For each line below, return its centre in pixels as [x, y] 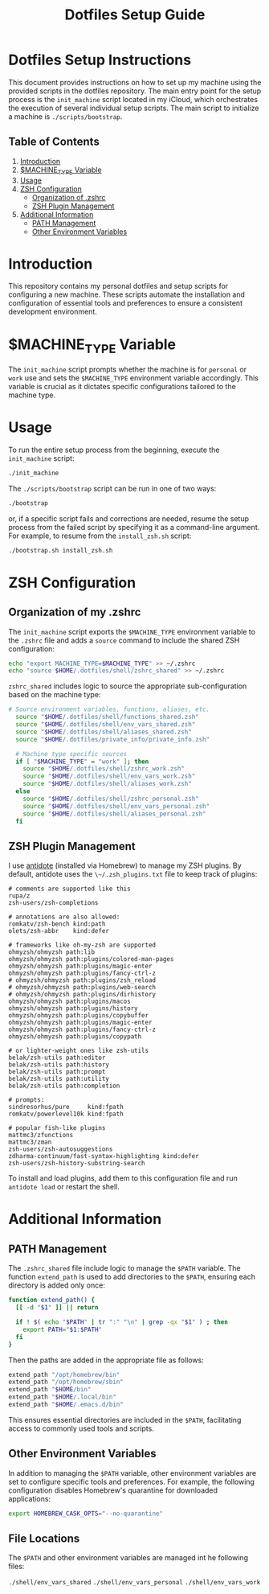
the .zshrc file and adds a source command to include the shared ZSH [124, 640]
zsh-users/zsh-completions [53, 903]
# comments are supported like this [69, 889]
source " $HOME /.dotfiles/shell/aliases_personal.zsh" [114, 814]
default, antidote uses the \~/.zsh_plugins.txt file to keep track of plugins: [133, 874]
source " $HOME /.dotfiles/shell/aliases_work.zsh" [108, 784]
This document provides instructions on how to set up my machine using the [135, 82]
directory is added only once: [57, 1285]
